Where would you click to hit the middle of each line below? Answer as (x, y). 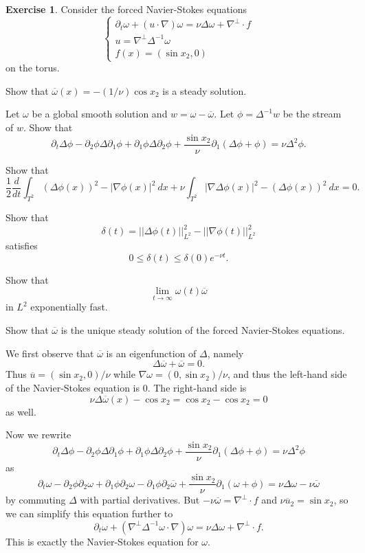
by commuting (36, 500)
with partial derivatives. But (140, 500)
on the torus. (33, 68)
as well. (21, 411)
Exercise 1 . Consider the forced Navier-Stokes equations (126, 9)
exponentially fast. (69, 307)
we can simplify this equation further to (89, 513)
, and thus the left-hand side (287, 374)
